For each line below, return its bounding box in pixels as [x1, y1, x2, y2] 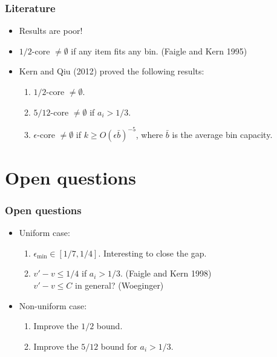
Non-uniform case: [19, 299, 87, 312]
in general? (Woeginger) [75, 279, 164, 292]
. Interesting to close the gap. [98, 246, 207, 259]
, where [135, 128, 163, 140]
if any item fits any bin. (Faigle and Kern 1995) [71, 44, 247, 57]
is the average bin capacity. [172, 128, 273, 140]
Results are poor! [19, 24, 83, 37]
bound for [100, 339, 137, 352]
